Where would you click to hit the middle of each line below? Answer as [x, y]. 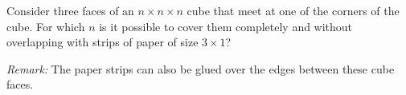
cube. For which [46, 26]
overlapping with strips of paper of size [103, 42]
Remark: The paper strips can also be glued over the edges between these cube [201, 68]
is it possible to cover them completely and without [226, 26]
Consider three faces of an [70, 10]
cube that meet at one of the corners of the [293, 10]
